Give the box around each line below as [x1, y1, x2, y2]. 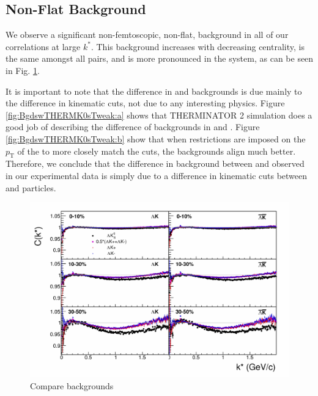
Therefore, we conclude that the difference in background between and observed [6, 157, 305, 170]
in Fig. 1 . [6, 64, 40, 76]
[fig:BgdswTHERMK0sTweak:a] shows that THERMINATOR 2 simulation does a [6, 108, 312, 121]
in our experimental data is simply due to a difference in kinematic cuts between [6, 169, 308, 182]
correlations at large [6, 40, 81, 53]
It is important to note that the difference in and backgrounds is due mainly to [6, 84, 302, 97]
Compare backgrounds [30, 379, 114, 392]
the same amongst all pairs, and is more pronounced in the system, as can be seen [6, 52, 314, 65]
